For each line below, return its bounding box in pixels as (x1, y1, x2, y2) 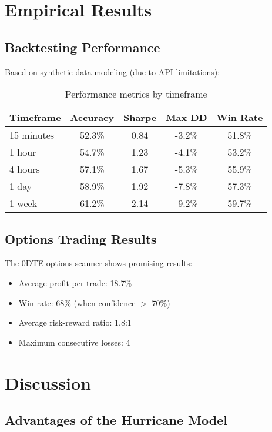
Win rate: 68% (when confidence (18, 296, 136, 309)
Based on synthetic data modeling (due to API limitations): (5, 65, 220, 78)
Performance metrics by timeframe (65, 87, 207, 101)
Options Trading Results (5, 229, 157, 247)
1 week (9, 196, 38, 210)
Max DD (166, 110, 207, 125)
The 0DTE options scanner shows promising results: (5, 257, 193, 269)
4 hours (9, 162, 40, 176)
